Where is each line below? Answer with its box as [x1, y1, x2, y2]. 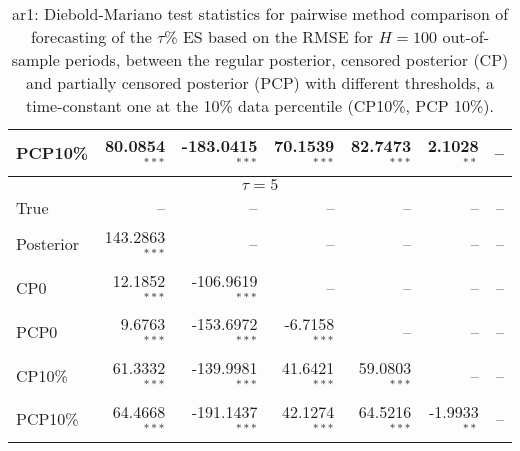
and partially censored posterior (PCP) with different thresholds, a [26, 71, 494, 94]
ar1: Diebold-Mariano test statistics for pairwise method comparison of [11, 2, 509, 25]
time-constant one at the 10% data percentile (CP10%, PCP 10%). [26, 94, 494, 117]
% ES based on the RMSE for [164, 25, 374, 48]
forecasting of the [30, 25, 152, 48]
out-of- [442, 25, 490, 48]
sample [11, 48, 60, 71]
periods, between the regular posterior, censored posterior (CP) [65, 48, 509, 71]
